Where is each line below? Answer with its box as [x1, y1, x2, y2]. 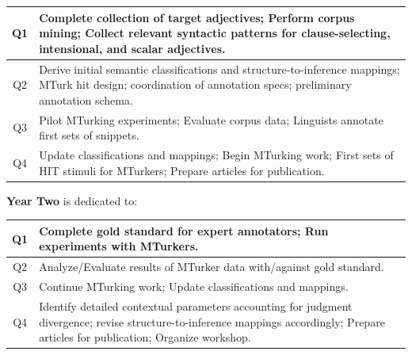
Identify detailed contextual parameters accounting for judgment [39, 297, 353, 314]
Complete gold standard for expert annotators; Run [39, 222, 329, 239]
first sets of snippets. [39, 127, 139, 143]
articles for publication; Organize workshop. [39, 329, 251, 345]
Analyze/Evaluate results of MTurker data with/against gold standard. [39, 258, 384, 275]
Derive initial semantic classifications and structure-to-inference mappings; [39, 60, 400, 77]
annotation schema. [39, 91, 133, 108]
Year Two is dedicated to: [6, 192, 138, 208]
